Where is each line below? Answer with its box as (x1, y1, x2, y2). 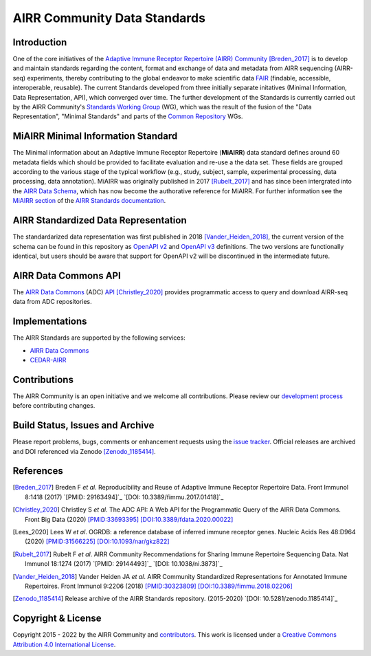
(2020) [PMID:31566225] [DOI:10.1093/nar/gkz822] (25, 537, 170, 546)
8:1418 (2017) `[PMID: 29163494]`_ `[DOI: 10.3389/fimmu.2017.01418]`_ (25, 492, 224, 501)
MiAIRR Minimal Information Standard (12, 131, 178, 142)
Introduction (12, 36, 67, 48)
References (12, 465, 63, 477)
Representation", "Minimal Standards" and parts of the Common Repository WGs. (12, 112, 243, 120)
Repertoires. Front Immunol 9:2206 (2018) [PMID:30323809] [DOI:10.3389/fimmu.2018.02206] (25, 582, 293, 590)
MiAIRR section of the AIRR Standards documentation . (12, 197, 166, 205)
